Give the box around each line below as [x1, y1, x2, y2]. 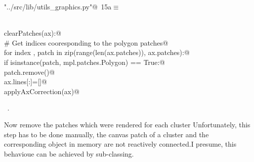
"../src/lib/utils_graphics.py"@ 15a [4, 1, 112, 11]
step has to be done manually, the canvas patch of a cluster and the [4, 129, 209, 139]
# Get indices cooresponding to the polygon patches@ [4, 37, 169, 48]
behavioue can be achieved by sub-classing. [4, 148, 134, 159]
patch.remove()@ [4, 66, 55, 77]
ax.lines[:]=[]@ [4, 76, 47, 87]
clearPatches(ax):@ [4, 28, 61, 38]
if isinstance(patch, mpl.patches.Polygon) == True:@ [4, 56, 165, 67]
